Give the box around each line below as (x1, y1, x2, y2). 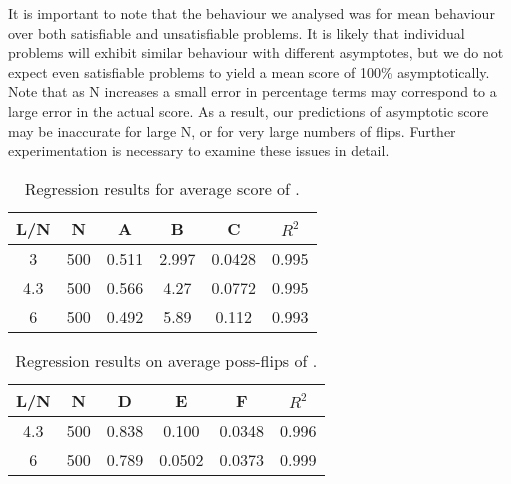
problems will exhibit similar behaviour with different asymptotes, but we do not (8, 42, 504, 63)
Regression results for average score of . (24, 176, 300, 200)
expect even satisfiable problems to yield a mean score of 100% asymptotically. (8, 61, 490, 82)
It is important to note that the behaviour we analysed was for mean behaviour (8, 3, 495, 23)
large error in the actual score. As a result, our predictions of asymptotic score (8, 100, 489, 121)
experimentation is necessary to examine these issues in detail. (8, 140, 390, 161)
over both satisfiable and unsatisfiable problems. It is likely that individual (8, 22, 465, 43)
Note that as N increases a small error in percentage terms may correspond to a (8, 81, 497, 102)
